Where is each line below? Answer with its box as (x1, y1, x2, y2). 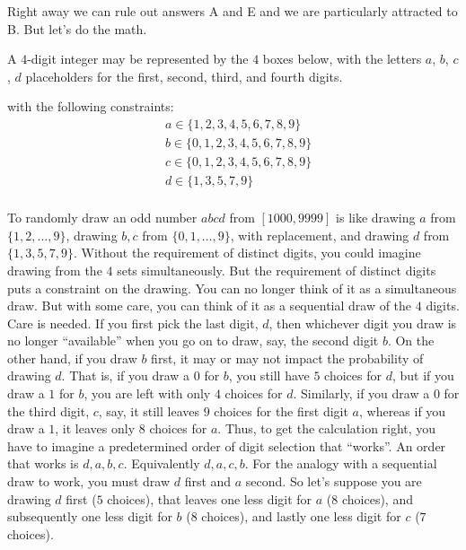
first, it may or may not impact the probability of (151, 348, 424, 367)
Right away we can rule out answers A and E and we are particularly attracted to (7, 2, 458, 20)
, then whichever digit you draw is (268, 313, 457, 332)
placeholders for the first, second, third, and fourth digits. (25, 66, 343, 85)
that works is (7, 454, 79, 473)
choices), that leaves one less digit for (107, 489, 312, 508)
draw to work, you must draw (7, 472, 171, 491)
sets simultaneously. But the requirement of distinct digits (117, 260, 436, 279)
